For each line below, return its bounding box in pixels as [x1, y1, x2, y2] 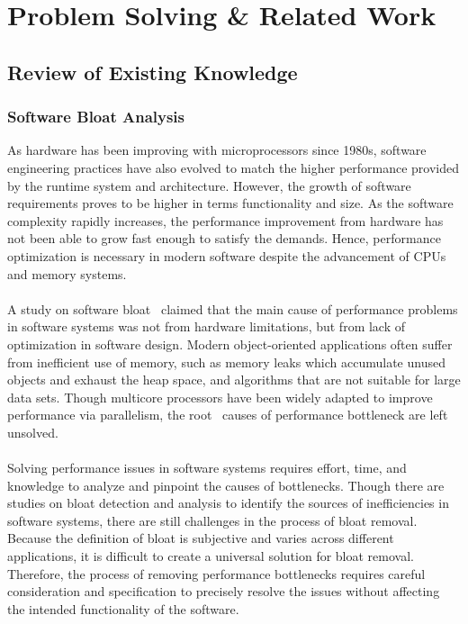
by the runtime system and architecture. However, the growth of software [7, 176, 411, 194]
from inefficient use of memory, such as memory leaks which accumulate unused [7, 352, 445, 371]
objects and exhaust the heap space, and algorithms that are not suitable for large [7, 370, 461, 389]
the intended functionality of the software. [7, 599, 239, 618]
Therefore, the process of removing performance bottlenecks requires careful [7, 564, 426, 583]
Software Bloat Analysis [7, 105, 185, 128]
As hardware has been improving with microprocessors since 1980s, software [7, 140, 427, 159]
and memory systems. [7, 264, 127, 283]
